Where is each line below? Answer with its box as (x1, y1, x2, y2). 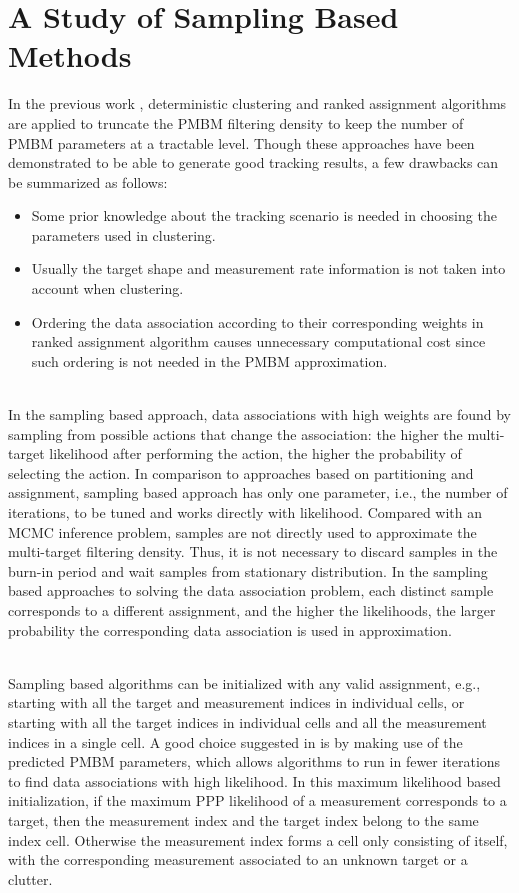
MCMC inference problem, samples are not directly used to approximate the (8, 521, 477, 542)
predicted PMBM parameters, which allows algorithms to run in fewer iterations (8, 751, 501, 772)
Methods (8, 35, 132, 76)
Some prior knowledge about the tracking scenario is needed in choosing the (31, 205, 497, 226)
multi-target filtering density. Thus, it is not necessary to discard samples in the (8, 541, 498, 562)
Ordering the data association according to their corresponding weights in (31, 311, 484, 332)
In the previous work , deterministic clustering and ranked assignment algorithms (8, 93, 507, 114)
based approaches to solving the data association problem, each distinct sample (8, 580, 494, 601)
